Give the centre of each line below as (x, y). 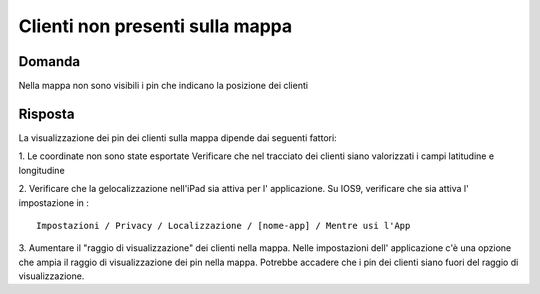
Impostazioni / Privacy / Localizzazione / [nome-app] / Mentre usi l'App (223, 225)
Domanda (49, 61)
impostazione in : (54, 202)
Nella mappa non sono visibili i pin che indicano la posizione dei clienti (163, 86)
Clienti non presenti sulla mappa (155, 26)
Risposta (46, 113)
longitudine (41, 170)
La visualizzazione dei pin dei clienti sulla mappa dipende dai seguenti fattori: (177, 137)
